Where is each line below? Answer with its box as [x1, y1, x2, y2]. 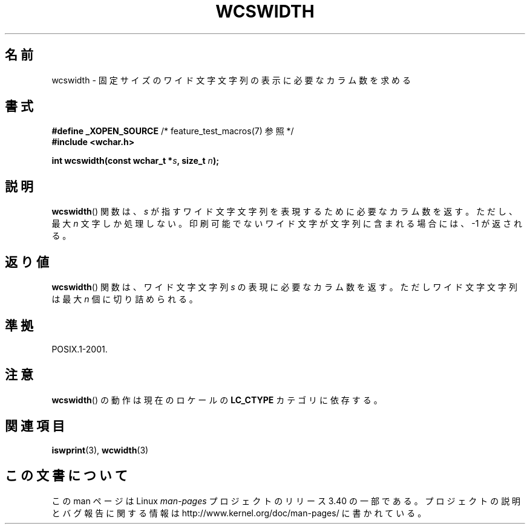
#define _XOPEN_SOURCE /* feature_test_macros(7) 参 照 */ [51, 126, 294, 137]
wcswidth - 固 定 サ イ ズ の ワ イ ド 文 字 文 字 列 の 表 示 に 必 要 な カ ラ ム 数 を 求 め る [51, 74, 411, 85]
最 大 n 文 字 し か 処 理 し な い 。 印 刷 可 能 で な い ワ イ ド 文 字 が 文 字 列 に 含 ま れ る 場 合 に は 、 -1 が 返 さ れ [51, 218, 523, 229]
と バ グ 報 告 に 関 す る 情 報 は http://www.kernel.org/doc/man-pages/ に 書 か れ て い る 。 [51, 507, 427, 518]
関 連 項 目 [5, 418, 65, 434]
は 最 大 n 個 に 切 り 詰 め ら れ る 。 [51, 294, 198, 305]
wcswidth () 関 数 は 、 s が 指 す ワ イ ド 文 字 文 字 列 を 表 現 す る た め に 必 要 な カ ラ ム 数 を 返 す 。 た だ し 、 [51, 206, 517, 217]
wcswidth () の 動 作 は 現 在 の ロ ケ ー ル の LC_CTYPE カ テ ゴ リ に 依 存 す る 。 [51, 394, 382, 405]
